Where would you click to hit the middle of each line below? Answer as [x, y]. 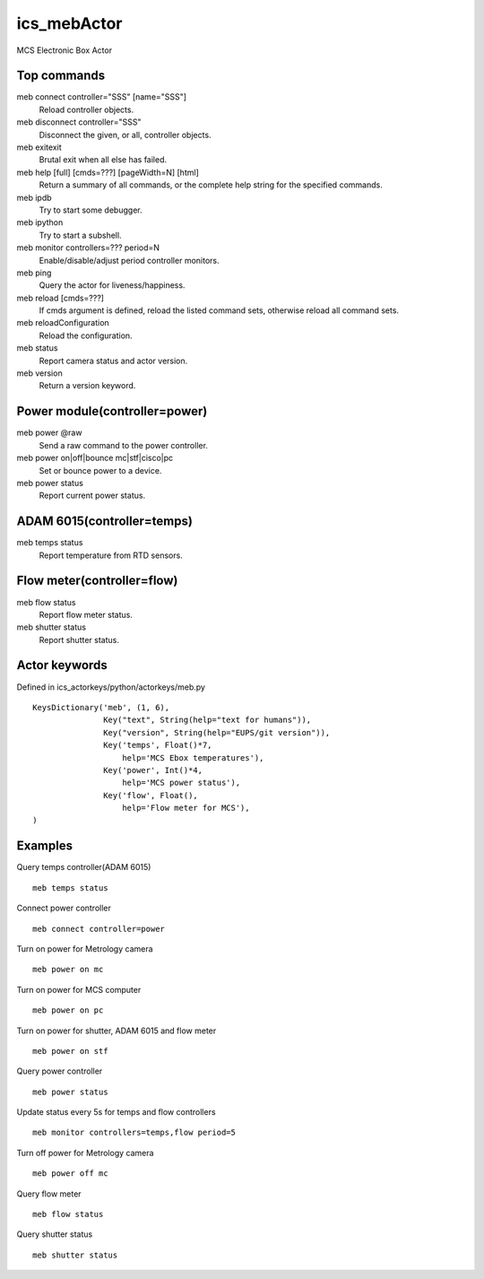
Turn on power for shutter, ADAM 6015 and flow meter [117, 1031]
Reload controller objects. [86, 109]
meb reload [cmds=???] [60, 298]
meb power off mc [70, 1174]
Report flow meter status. [86, 614]
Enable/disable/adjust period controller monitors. [129, 260]
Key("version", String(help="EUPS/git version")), [217, 732]
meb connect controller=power [99, 929]
